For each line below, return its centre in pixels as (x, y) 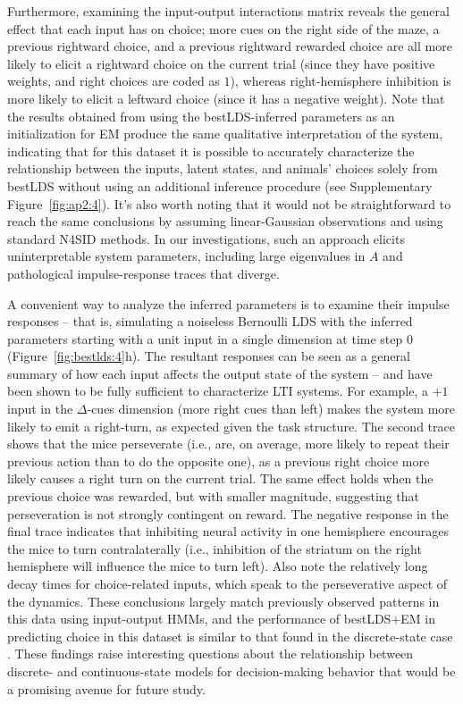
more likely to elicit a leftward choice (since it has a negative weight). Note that (226, 98)
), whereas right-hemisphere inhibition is (341, 81)
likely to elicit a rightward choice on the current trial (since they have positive (221, 63)
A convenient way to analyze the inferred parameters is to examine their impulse (228, 303)
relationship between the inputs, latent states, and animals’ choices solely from (223, 168)
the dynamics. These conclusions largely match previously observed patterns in (223, 601)
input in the (40, 409)
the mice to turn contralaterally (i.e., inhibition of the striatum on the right (215, 548)
